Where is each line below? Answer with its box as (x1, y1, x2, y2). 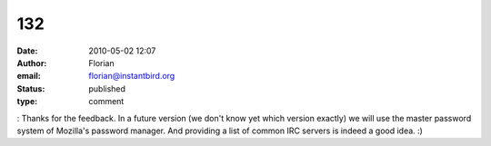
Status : (16, 83, 45, 94)
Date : (16, 45, 38, 56)
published (88, 83, 126, 94)
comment (88, 96, 125, 107)
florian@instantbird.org (88, 71, 175, 82)
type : (16, 96, 38, 107)
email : (16, 71, 41, 82)
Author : (16, 57, 47, 68)
